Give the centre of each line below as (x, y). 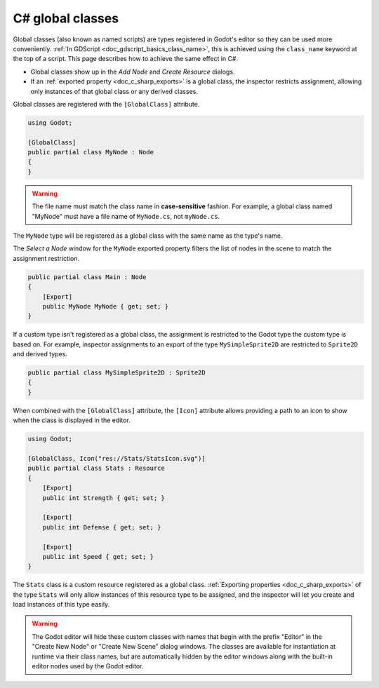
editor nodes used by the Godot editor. (88, 666)
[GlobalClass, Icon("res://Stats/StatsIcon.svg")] (117, 458)
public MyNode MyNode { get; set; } (105, 306)
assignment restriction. (46, 258)
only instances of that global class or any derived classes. (114, 91)
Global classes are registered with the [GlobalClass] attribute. (106, 104)
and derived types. (40, 354)
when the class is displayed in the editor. (72, 420)
